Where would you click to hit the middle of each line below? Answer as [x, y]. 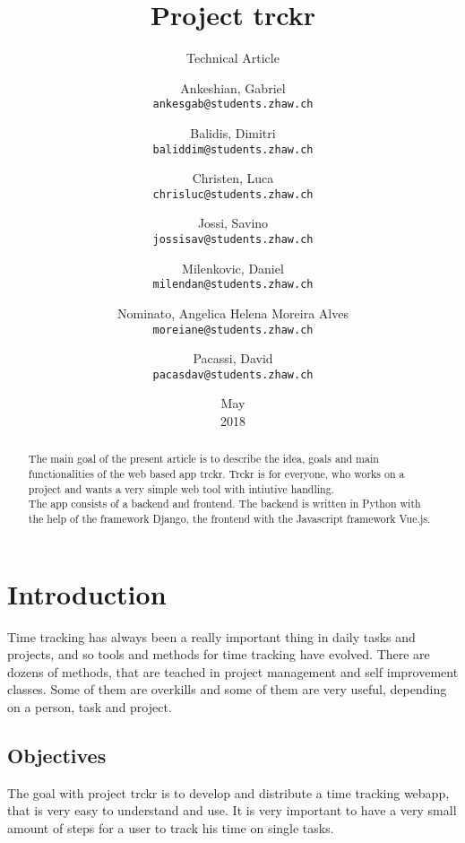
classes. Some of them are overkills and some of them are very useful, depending [227, 689]
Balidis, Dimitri [233, 132]
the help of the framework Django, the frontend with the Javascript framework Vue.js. [229, 519]
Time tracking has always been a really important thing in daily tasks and [211, 636]
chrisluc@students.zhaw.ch [233, 194]
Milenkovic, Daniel [233, 268]
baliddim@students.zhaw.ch [233, 149]
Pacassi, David [233, 358]
